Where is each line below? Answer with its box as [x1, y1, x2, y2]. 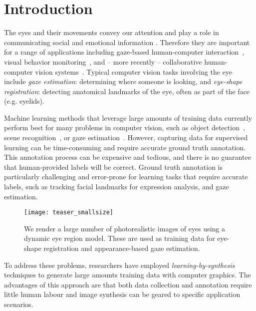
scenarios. [4, 299, 33, 309]
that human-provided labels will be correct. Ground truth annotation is [4, 161, 223, 172]
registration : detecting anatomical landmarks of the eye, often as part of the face [4, 86, 250, 96]
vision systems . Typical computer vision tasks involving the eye [35, 66, 233, 77]
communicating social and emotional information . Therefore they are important [4, 37, 250, 47]
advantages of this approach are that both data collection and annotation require [4, 279, 252, 289]
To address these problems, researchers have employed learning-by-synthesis [4, 259, 235, 270]
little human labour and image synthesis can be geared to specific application [4, 289, 241, 299]
